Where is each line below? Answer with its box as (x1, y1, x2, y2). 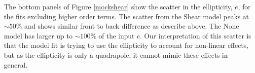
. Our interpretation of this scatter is (140, 30, 251, 40)
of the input (98, 30, 135, 40)
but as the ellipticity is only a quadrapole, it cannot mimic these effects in (4, 49, 228, 60)
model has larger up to (4, 30, 73, 40)
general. (4, 59, 28, 70)
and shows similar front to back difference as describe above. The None (24, 21, 239, 31)
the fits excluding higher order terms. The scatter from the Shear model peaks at (4, 11, 249, 21)
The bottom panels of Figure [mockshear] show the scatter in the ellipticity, (4, 1, 233, 11)
